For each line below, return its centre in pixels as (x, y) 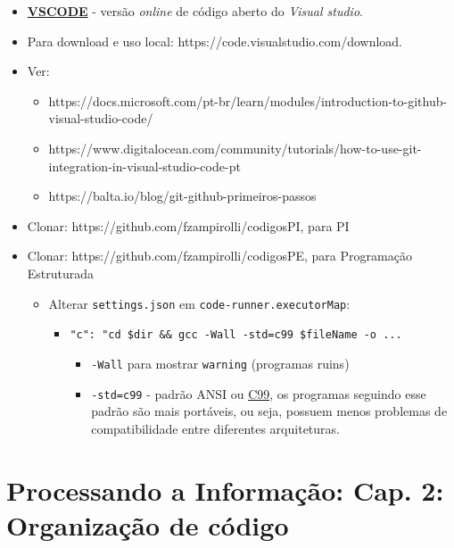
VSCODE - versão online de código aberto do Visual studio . (195, 11)
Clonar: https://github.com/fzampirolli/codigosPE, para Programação (219, 256)
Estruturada (61, 273)
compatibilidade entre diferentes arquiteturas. (215, 428)
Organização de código (148, 524)
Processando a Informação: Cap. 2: (225, 490)
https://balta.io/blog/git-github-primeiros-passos (182, 196)
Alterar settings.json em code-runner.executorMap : (199, 303)
